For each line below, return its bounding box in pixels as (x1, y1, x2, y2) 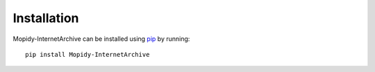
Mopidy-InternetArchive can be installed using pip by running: (12, 35, 190, 43)
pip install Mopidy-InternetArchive (25, 51, 150, 58)
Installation (12, 10, 79, 26)
